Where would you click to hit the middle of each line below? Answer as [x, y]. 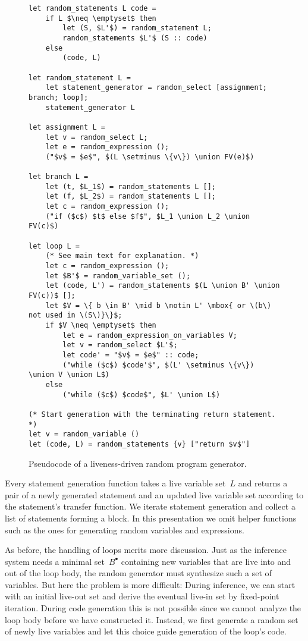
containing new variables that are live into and [206, 561]
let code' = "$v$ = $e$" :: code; [131, 355]
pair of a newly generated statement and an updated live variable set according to [154, 494]
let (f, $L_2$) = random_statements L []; [131, 197]
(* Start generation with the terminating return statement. [152, 414]
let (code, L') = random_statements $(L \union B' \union [163, 286]
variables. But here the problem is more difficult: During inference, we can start [150, 584]
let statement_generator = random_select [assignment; [156, 88]
